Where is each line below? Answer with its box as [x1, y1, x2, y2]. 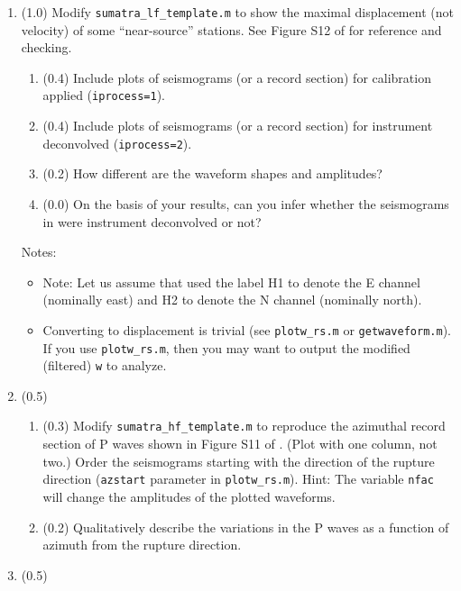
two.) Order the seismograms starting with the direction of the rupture [42, 451, 435, 470]
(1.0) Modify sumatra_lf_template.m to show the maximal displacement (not [21, 3, 454, 21]
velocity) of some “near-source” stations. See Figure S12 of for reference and [21, 20, 442, 39]
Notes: [21, 242, 57, 261]
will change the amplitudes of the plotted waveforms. [42, 486, 336, 505]
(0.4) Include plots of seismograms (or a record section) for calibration [42, 68, 431, 86]
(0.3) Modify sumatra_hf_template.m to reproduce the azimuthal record [42, 416, 446, 435]
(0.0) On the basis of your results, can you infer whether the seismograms [42, 194, 449, 213]
